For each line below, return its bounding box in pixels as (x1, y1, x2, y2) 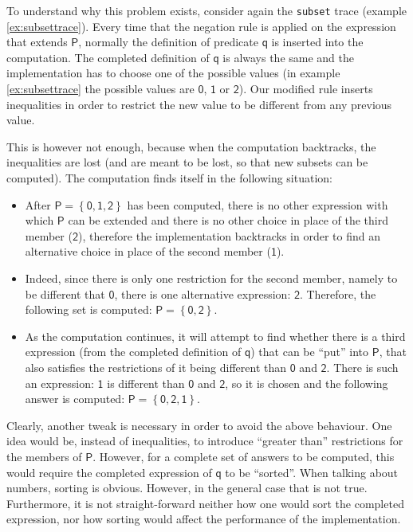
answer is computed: (25, 390, 125, 407)
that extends (6, 33, 68, 50)
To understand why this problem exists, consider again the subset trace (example (6, 2, 407, 18)
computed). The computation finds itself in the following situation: (6, 170, 332, 186)
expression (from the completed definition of (25, 343, 242, 360)
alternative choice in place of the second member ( (25, 243, 271, 260)
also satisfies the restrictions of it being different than (25, 358, 287, 375)
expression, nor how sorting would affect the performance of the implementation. (6, 510, 401, 527)
